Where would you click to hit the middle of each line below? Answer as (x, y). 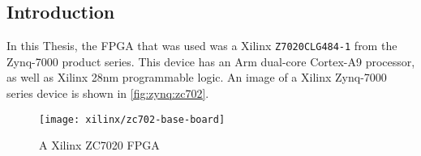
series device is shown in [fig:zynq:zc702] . (108, 93)
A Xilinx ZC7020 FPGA (99, 145)
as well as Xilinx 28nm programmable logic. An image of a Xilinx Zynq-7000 (197, 77)
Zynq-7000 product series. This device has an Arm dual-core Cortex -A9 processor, (211, 61)
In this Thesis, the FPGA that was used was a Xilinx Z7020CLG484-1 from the (202, 46)
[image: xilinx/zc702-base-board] (132, 119)
